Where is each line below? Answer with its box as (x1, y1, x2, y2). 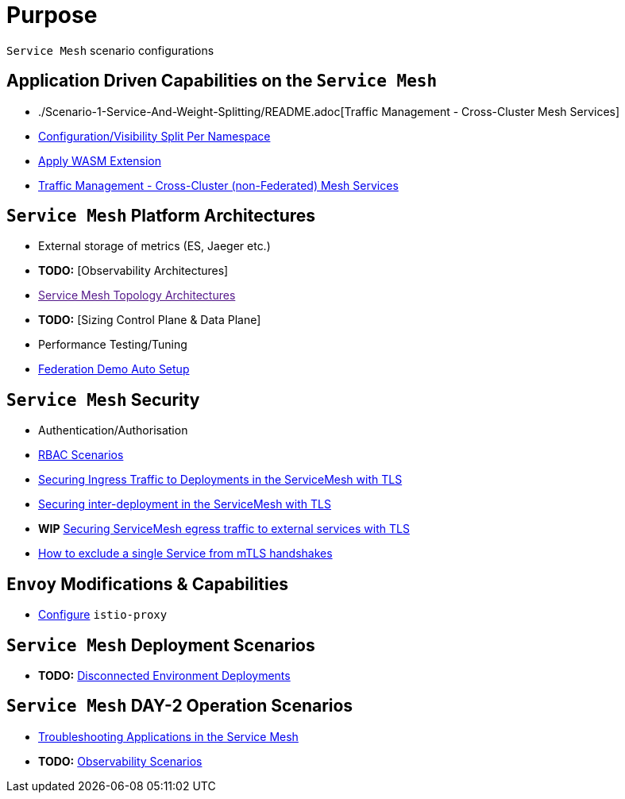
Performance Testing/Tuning (38, 338, 187, 352)
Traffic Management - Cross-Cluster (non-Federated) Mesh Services (38, 178, 399, 192)
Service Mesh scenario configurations (6, 43, 214, 57)
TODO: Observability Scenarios (38, 754, 203, 768)
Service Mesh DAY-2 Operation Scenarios (6, 696, 353, 716)
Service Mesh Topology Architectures (38, 288, 236, 303)
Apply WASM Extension (38, 153, 161, 168)
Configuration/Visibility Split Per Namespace (38, 129, 271, 143)
